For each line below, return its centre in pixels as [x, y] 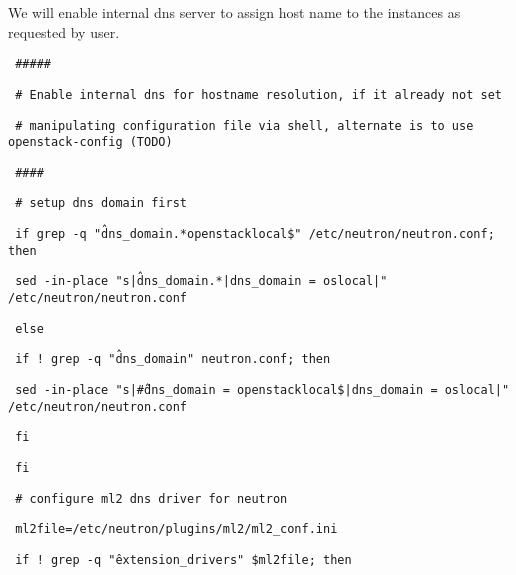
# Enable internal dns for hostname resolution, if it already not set [258, 94]
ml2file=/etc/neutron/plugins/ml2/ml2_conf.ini [176, 529]
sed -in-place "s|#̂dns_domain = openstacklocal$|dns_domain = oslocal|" [262, 390]
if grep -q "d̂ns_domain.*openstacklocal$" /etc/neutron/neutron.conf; [255, 234]
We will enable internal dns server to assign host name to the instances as [234, 12]
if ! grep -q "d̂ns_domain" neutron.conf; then [173, 359]
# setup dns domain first [101, 203]
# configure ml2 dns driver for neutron [151, 498]
